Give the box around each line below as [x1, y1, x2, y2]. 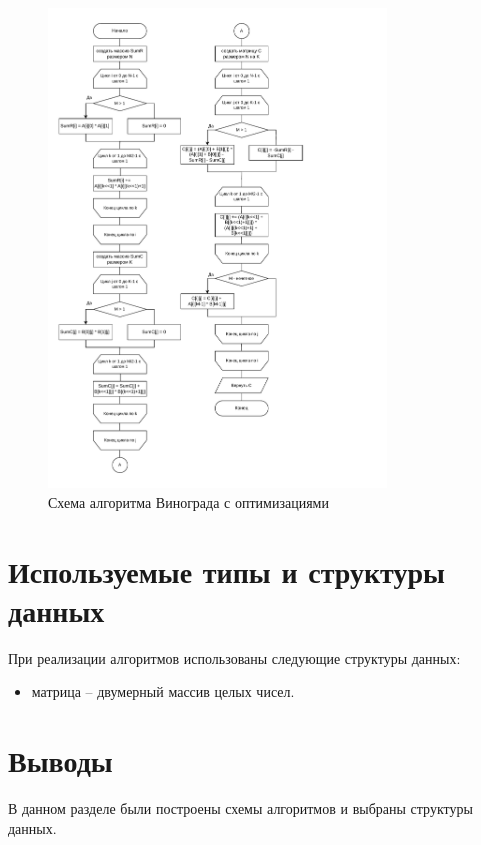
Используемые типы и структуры [8, 550, 445, 591]
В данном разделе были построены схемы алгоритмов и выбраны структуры [8, 798, 473, 819]
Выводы [8, 740, 113, 781]
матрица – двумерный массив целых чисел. [31, 681, 295, 702]
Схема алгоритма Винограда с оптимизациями [48, 491, 329, 512]
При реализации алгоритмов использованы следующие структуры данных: [8, 647, 461, 668]
